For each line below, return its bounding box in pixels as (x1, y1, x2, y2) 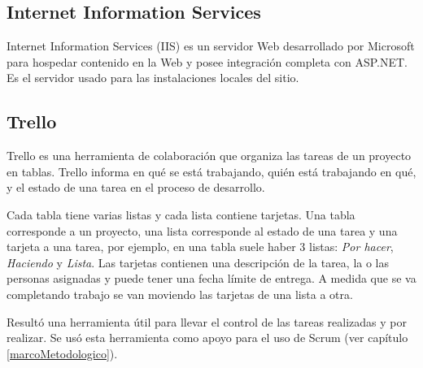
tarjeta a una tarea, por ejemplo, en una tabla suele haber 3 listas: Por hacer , (7, 238, 394, 255)
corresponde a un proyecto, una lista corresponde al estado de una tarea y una (7, 222, 398, 239)
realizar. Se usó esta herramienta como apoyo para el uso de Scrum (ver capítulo (7, 329, 408, 346)
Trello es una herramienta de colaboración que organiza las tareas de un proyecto (7, 147, 412, 164)
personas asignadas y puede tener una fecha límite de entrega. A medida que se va (7, 270, 416, 287)
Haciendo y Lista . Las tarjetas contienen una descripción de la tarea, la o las (7, 253, 390, 271)
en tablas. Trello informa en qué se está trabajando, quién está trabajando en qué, (7, 162, 416, 180)
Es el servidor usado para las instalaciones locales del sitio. (7, 69, 299, 86)
